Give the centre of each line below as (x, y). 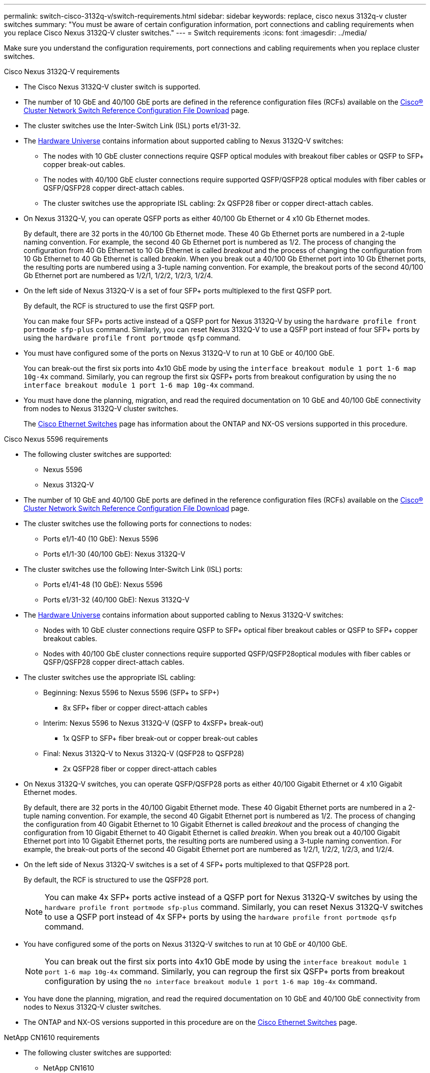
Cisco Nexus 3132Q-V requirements (62, 71)
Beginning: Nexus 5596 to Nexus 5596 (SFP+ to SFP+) (131, 692)
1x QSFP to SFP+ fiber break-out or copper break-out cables (161, 738)
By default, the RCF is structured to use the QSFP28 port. (116, 880)
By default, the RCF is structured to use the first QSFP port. (119, 306)
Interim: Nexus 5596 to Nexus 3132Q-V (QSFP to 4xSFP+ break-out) (153, 723)
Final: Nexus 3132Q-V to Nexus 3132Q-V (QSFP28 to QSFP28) (144, 753)
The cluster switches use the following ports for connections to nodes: (138, 523)
